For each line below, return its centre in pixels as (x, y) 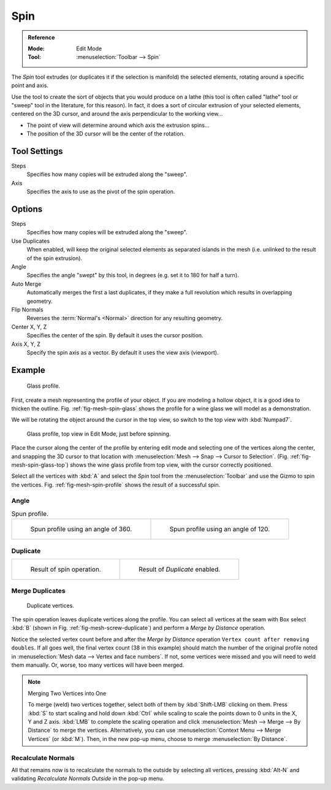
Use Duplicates (31, 241)
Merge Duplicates (38, 591)
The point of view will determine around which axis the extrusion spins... (118, 125)
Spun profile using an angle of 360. (81, 529)
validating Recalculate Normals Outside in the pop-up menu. (88, 778)
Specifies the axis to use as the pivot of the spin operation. (101, 192)
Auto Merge (26, 284)
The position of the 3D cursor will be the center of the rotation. (106, 134)
